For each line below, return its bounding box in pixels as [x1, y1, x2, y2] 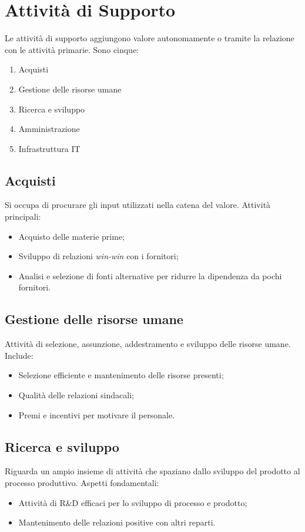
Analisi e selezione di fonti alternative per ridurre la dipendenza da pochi [18, 269, 282, 282]
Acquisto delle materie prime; [18, 230, 125, 242]
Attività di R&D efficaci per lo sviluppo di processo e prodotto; [18, 496, 247, 508]
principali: [5, 210, 41, 223]
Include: [5, 349, 33, 361]
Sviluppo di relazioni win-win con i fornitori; [18, 250, 179, 262]
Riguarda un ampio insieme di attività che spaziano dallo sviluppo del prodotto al [5, 465, 300, 477]
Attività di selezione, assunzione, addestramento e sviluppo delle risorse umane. [5, 338, 291, 350]
